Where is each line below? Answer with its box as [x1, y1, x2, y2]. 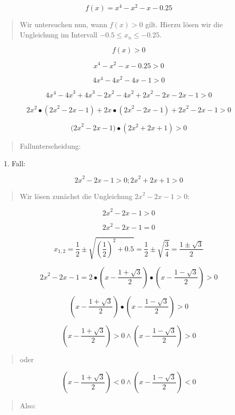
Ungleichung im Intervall [19, 29, 97, 39]
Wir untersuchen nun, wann [19, 19, 107, 30]
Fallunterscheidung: [19, 141, 81, 151]
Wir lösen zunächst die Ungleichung [19, 190, 132, 201]
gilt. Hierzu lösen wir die [145, 19, 223, 30]
